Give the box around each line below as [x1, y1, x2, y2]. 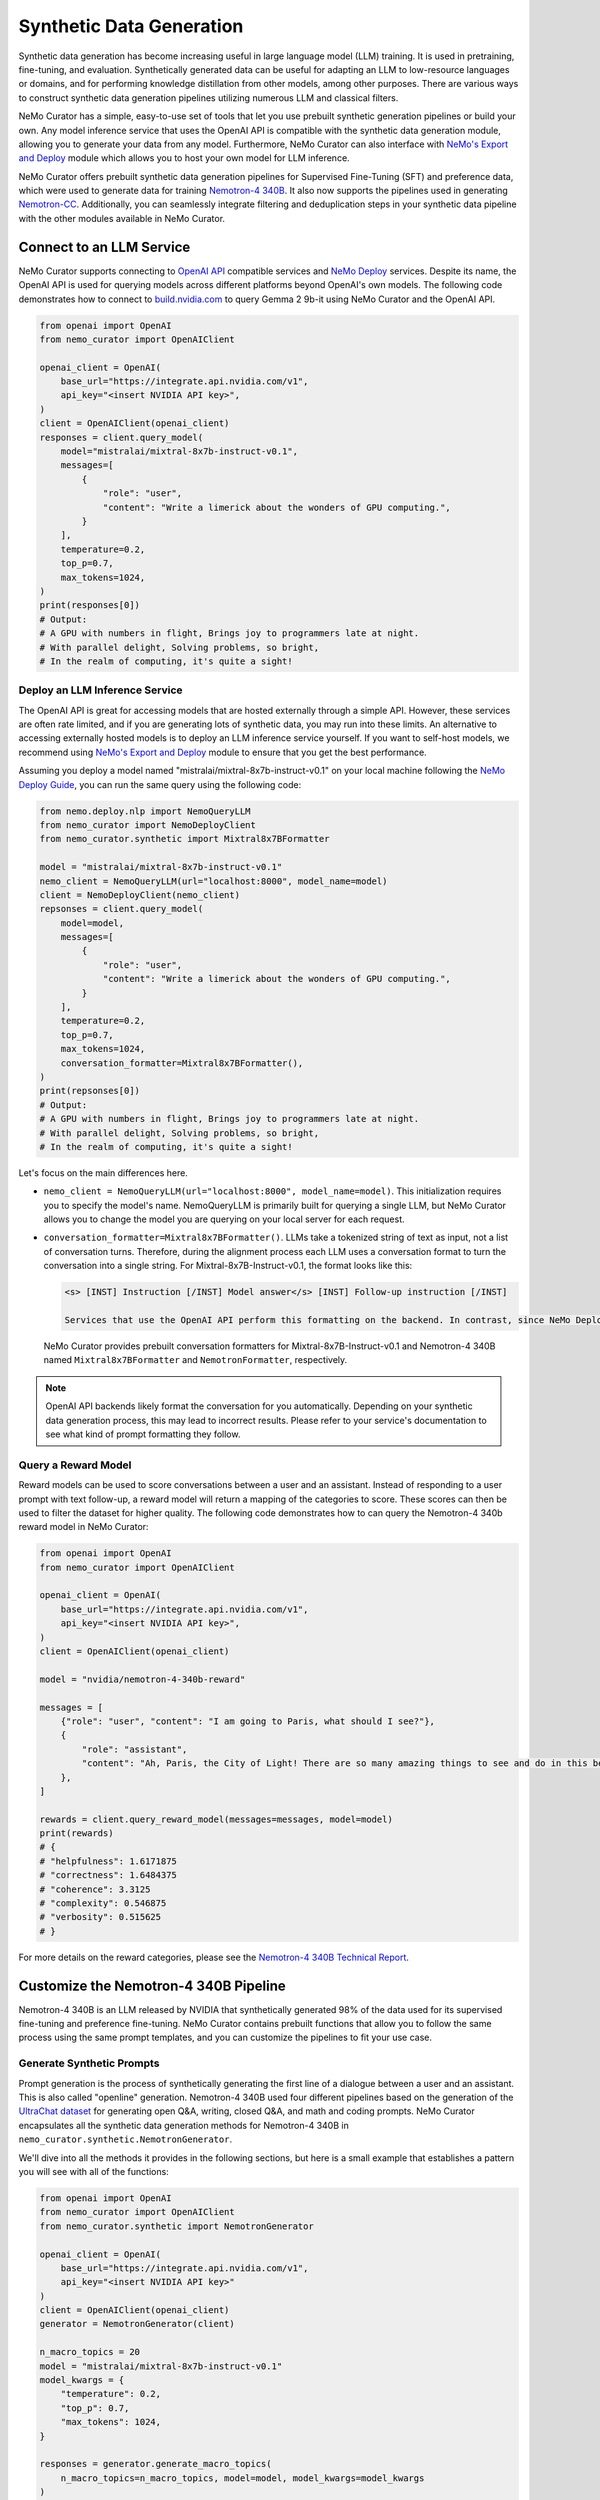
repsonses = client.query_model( [39, 903, 204, 915]
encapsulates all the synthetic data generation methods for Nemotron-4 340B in [18, 2119, 349, 2131]
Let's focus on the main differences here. [18, 1166, 189, 1179]
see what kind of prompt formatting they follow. [45, 1428, 241, 1440]
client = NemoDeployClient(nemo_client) [39, 889, 240, 900]
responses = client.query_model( [39, 431, 204, 443]
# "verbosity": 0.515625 [39, 1911, 162, 1923]
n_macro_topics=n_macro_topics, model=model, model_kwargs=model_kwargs [60, 2472, 425, 2484]
